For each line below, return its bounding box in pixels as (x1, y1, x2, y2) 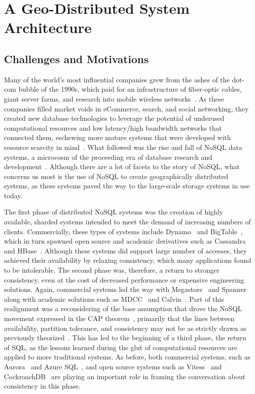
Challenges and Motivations (4, 51, 149, 66)
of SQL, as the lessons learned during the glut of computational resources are (4, 342, 237, 352)
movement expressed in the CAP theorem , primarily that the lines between (4, 313, 235, 323)
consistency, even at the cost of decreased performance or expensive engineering (4, 274, 245, 285)
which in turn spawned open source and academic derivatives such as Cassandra (4, 236, 246, 246)
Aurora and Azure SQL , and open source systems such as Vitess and (4, 361, 222, 371)
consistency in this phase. (4, 381, 81, 391)
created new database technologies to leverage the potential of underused (4, 113, 224, 123)
